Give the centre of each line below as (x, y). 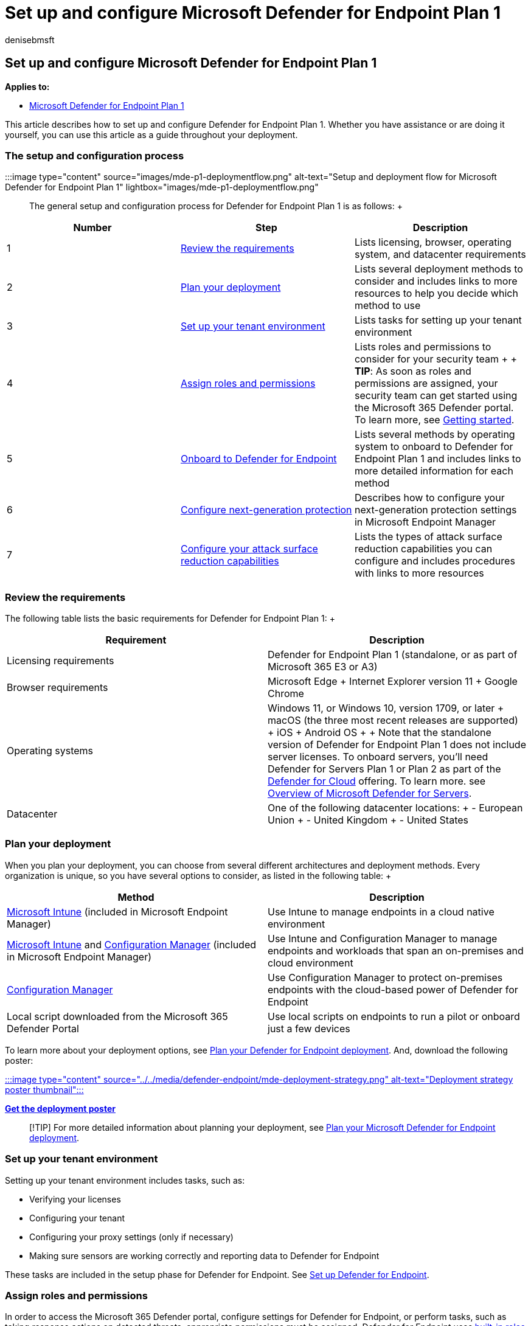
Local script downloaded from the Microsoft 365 (117, 1016)
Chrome (286, 694)
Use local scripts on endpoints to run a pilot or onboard (394, 1016)
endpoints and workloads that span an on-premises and (396, 950)
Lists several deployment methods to (439, 269)
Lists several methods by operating (435, 435)
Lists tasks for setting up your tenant (438, 320)
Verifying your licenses (75, 1199)
